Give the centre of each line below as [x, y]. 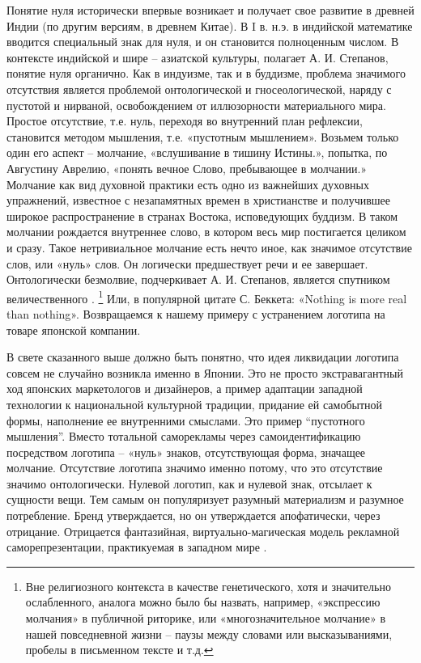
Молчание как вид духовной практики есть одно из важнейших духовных [188, 184]
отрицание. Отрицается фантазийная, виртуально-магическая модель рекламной [203, 531]
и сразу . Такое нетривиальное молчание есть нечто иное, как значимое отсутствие [209, 247]
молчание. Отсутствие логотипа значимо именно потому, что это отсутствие [195, 468]
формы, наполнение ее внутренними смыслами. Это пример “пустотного [186, 420]
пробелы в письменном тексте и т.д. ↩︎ [119, 650]
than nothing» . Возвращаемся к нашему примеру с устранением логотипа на [196, 313]
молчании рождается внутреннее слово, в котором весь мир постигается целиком [206, 232]
